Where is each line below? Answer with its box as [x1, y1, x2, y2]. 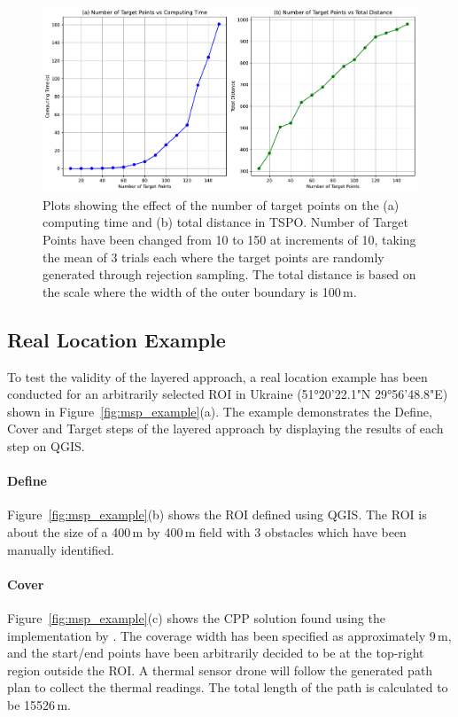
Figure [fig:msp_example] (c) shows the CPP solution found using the [7, 609, 385, 627]
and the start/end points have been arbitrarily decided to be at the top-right [7, 643, 424, 662]
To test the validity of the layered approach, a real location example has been [7, 367, 428, 386]
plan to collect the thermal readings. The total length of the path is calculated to [7, 678, 448, 697]
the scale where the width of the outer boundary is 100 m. [43, 282, 357, 300]
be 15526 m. [7, 695, 71, 713]
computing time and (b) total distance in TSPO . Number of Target [43, 213, 409, 231]
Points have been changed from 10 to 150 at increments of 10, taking [43, 230, 416, 249]
